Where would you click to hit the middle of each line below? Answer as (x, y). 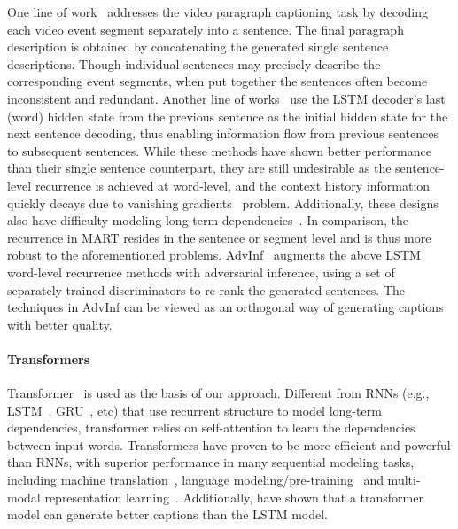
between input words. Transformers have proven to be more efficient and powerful (229, 444)
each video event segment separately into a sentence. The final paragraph (206, 29)
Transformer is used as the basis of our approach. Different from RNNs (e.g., (218, 393)
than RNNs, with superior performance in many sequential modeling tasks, (211, 462)
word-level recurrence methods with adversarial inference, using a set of (201, 272)
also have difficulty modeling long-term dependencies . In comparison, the (208, 220)
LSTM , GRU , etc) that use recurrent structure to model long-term (194, 410)
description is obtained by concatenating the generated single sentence (198, 47)
